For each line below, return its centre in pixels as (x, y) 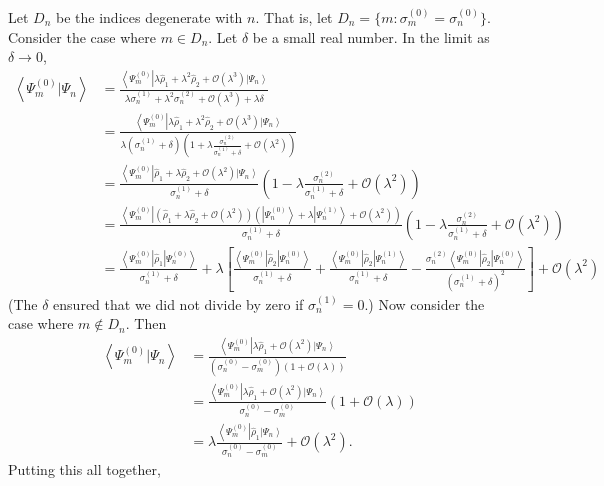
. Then (146, 323)
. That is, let (294, 17)
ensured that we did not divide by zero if (178, 303)
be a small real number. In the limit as (371, 36)
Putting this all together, (84, 469)
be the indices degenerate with (149, 17)
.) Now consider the (424, 303)
